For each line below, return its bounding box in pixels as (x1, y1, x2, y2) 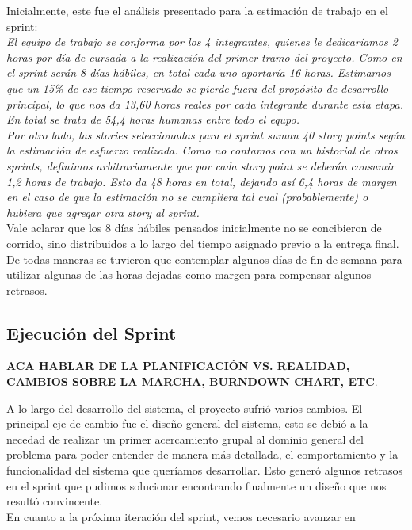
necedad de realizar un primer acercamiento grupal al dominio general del (6, 430, 364, 447)
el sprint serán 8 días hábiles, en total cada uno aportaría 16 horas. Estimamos (6, 64, 391, 81)
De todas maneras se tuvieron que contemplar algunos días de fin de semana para (6, 250, 402, 267)
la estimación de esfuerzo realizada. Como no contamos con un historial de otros (6, 142, 398, 158)
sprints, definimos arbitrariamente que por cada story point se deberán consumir (6, 157, 395, 173)
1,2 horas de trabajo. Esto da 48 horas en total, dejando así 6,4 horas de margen (6, 173, 397, 189)
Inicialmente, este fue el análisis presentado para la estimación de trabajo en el (6, 2, 388, 18)
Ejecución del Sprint (6, 320, 177, 345)
